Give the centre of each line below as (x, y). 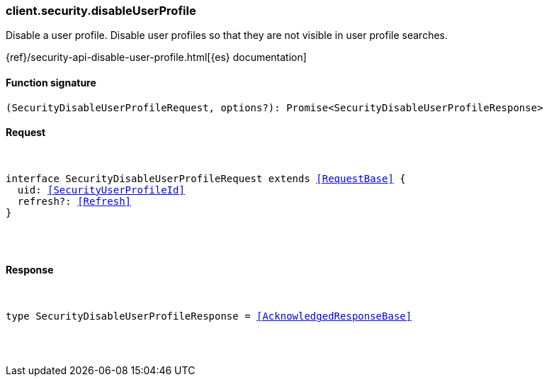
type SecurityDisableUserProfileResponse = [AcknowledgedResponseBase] (209, 316)
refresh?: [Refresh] (74, 201)
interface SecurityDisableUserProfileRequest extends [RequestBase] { (206, 178)
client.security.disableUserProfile (101, 11)
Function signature (51, 82)
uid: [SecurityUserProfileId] (101, 190)
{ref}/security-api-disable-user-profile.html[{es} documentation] (156, 57)
